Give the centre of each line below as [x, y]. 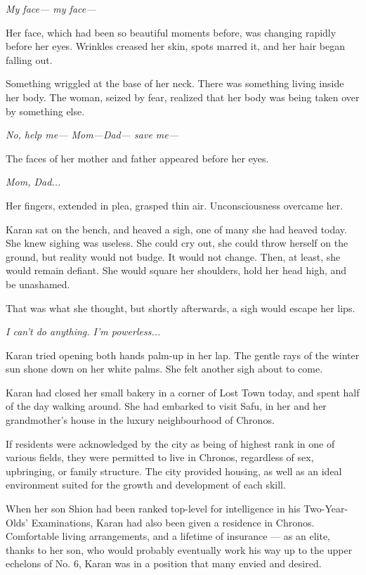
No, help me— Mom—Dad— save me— [92, 135]
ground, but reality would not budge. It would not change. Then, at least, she [173, 256]
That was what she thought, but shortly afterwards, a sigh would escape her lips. [181, 308]
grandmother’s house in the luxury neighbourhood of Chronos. [140, 420]
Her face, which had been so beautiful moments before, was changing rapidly [171, 32]
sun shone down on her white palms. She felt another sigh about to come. [164, 369]
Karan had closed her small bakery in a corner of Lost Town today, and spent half [183, 392]
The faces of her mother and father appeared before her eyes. [137, 158]
